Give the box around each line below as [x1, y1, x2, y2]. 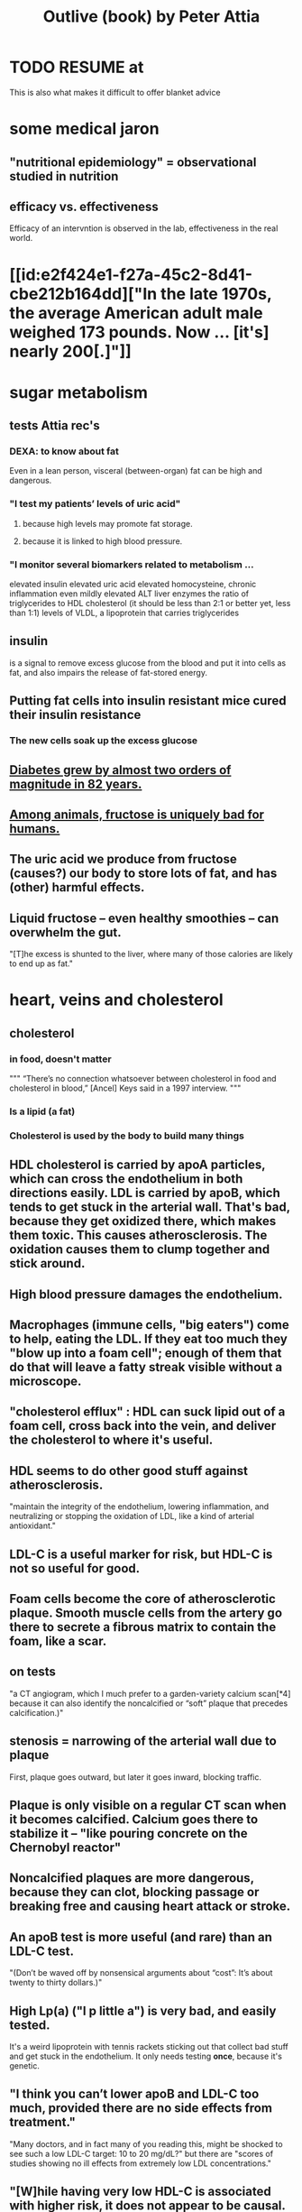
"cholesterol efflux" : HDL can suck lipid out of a [9, 1405, 286, 1420]
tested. [9, 2017, 51, 2032]
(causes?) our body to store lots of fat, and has [9, 866, 278, 881]
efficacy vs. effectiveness [9, 198, 160, 214]
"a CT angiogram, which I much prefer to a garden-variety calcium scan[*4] [9, 1688, 291, 1699]
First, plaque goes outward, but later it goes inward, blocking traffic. [9, 1771, 262, 1783]
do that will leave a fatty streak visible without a [9, 1359, 282, 1375]
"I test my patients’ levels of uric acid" [9, 498, 181, 511]
